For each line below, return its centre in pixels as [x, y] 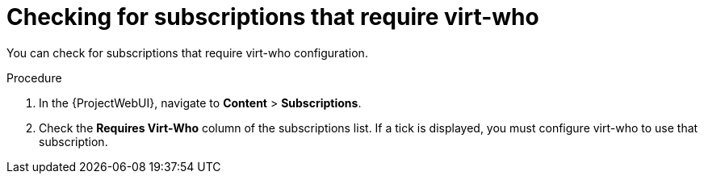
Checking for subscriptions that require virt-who [273, 17]
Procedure [34, 77]
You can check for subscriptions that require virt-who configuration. [187, 52]
